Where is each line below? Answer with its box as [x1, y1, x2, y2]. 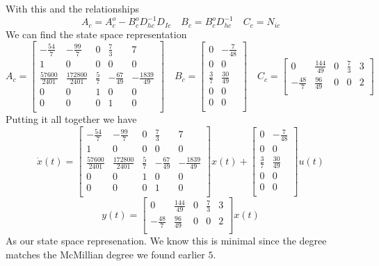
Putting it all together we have [6, 112, 137, 126]
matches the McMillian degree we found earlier [6, 247, 205, 261]
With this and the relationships [6, 1, 140, 15]
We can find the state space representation [6, 26, 187, 41]
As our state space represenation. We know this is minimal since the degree [6, 233, 327, 248]
